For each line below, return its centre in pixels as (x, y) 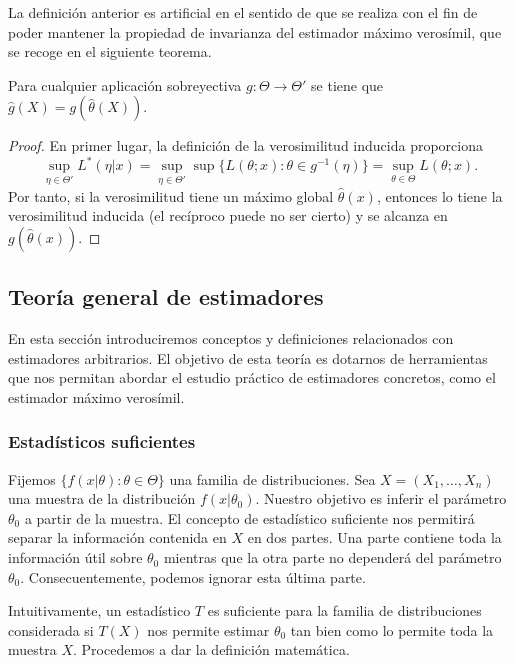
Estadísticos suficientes (102, 441)
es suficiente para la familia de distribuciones (344, 610)
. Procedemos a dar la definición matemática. (211, 649)
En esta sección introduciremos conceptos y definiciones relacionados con (231, 338)
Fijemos (32, 478)
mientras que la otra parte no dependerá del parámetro (332, 557)
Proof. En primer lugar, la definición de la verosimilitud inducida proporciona (245, 145)
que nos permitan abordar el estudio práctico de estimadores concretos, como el (252, 377)
